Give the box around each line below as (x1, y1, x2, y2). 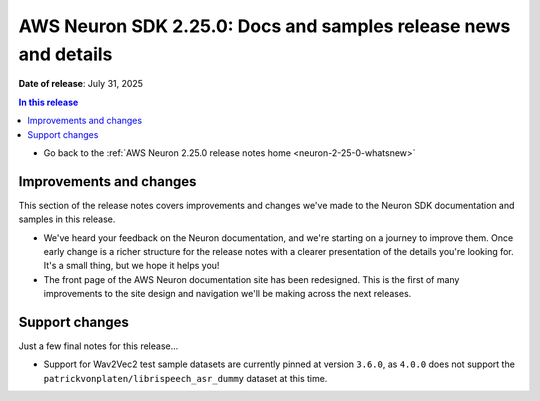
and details (18, 43, 113, 65)
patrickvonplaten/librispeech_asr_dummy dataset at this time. (43, 372, 328, 384)
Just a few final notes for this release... (18, 340, 179, 352)
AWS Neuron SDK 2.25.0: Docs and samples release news (18, 15, 511, 37)
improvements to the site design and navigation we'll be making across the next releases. (43, 288, 412, 300)
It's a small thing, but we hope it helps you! (43, 260, 220, 272)
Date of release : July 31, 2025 (18, 78, 144, 90)
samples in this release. (18, 213, 116, 225)
